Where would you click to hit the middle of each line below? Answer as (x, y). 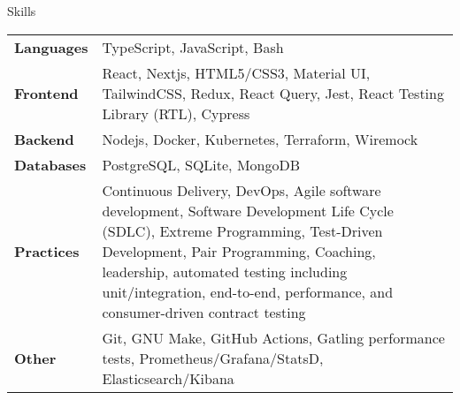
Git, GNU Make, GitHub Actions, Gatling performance (273, 337)
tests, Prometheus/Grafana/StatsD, (213, 358)
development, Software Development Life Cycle (248, 210)
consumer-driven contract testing (204, 312)
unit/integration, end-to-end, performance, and (248, 291)
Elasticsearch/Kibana (168, 378)
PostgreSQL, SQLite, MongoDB (201, 164)
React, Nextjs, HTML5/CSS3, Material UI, (236, 72)
